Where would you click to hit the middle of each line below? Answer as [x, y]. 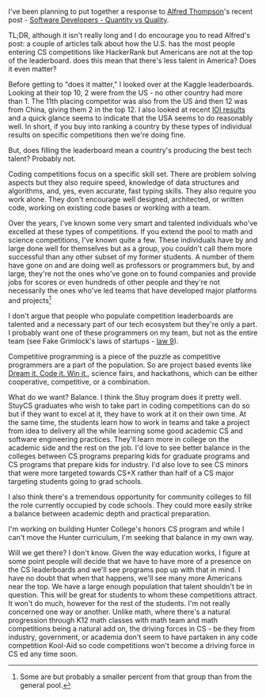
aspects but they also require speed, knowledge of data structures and [124, 182]
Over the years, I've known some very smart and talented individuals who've [133, 223]
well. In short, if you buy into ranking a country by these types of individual [130, 127]
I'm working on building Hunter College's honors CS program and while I [126, 529]
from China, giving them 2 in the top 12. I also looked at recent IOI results [127, 109]
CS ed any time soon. [43, 654]
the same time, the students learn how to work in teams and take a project [129, 422]
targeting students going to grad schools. [76, 481]
